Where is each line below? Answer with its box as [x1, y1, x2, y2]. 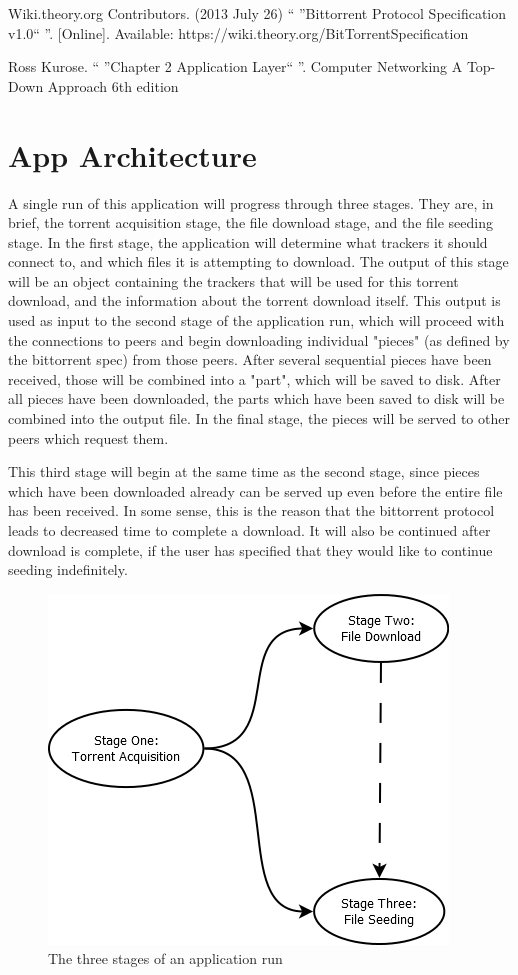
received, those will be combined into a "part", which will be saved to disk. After [8, 368, 501, 389]
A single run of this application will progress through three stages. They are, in [8, 192, 494, 213]
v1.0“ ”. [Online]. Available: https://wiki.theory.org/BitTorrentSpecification [8, 22, 469, 43]
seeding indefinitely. [8, 559, 128, 580]
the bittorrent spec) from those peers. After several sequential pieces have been [8, 349, 492, 370]
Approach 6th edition [47, 75, 179, 96]
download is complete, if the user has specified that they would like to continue [8, 539, 493, 560]
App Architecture [8, 134, 257, 175]
